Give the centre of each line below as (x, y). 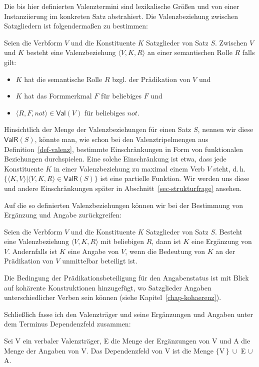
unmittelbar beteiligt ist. (100, 261)
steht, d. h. (229, 168)
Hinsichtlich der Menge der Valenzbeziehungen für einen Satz (98, 129)
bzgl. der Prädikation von (151, 79)
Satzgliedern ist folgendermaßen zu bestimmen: (76, 26)
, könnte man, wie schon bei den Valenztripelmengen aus (121, 139)
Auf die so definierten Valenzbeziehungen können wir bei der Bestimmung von (124, 205)
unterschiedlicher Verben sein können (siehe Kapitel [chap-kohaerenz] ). (113, 297)
